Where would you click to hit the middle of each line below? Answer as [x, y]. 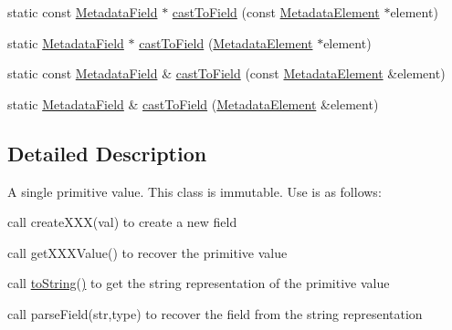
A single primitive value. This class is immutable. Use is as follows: [194, 191]
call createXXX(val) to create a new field [122, 222]
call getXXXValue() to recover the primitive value [147, 252]
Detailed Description [107, 153]
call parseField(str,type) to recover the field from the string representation [215, 313]
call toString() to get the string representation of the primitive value [199, 283]
